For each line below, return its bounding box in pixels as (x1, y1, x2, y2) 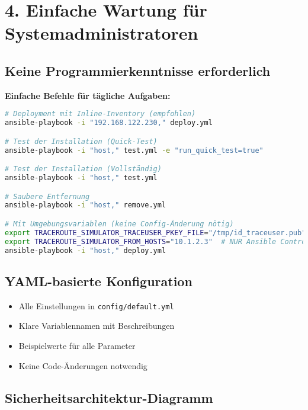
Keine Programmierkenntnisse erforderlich (5, 61, 271, 79)
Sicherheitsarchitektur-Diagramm (5, 388, 213, 406)
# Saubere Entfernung (5, 192, 90, 201)
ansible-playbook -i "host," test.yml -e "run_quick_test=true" (5, 146, 264, 155)
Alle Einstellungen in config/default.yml (18, 299, 174, 312)
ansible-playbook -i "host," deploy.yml (5, 246, 166, 255)
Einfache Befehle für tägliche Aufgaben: (5, 89, 171, 101)
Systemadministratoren (5, 21, 198, 45)
